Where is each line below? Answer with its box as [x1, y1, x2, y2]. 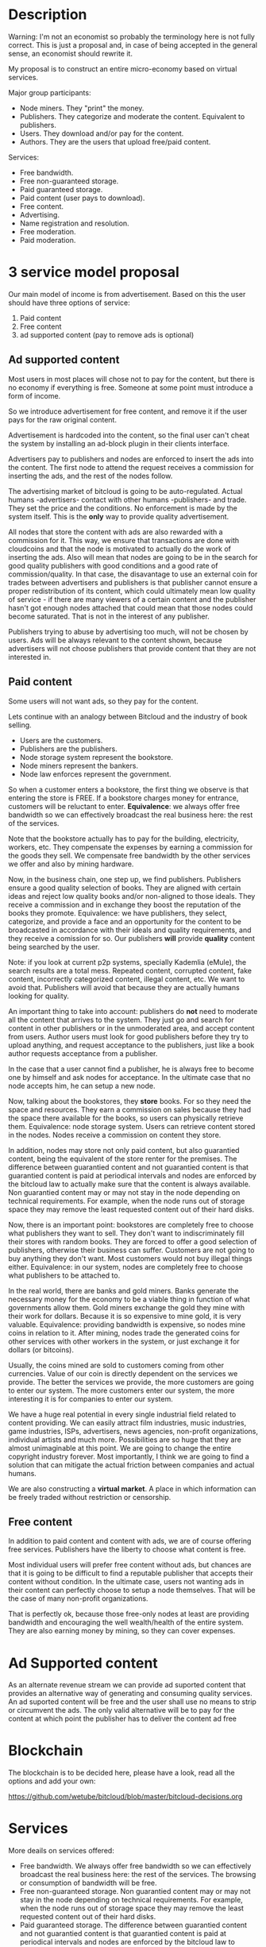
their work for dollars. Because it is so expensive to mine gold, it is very [8, 1311, 241, 1320]
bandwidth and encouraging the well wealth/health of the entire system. [8, 1617, 244, 1627]
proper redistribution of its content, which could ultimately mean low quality [8, 586, 256, 596]
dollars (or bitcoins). [8, 1344, 74, 1355]
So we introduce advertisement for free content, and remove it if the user [8, 407, 248, 416]
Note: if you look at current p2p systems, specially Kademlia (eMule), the [8, 957, 247, 966]
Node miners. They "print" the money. [19, 103, 145, 113]
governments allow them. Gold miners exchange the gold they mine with [8, 1302, 245, 1312]
